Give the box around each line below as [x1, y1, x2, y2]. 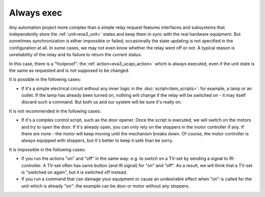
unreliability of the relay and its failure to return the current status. [9, 52, 142, 58]
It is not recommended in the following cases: [9, 108, 102, 114]
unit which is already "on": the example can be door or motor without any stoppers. [21, 183, 190, 189]
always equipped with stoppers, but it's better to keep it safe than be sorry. [21, 137, 174, 144]
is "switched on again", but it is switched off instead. [21, 169, 128, 175]
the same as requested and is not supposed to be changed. [9, 67, 130, 73]
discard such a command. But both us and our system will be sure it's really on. [21, 99, 182, 105]
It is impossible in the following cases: [9, 147, 86, 153]
